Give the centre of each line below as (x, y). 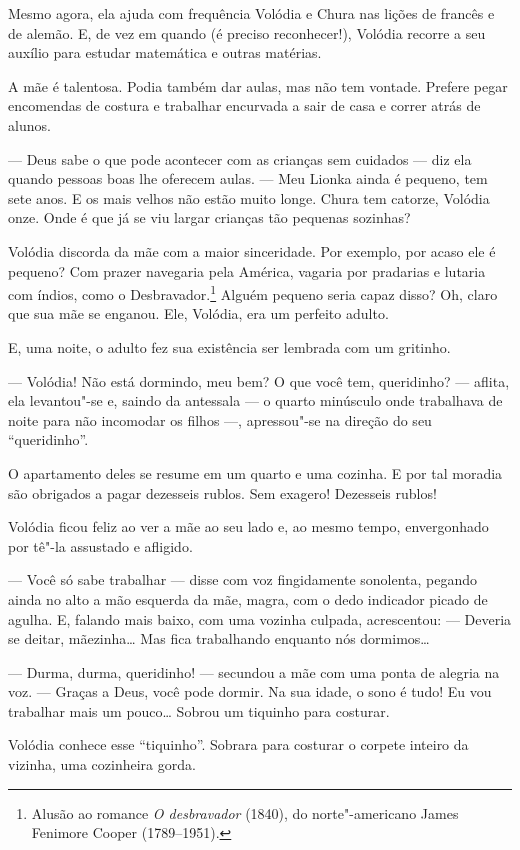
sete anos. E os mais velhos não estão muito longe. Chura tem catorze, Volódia (249, 197)
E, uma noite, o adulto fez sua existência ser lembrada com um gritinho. (229, 346)
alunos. (29, 124)
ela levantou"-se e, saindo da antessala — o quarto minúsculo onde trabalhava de (255, 400)
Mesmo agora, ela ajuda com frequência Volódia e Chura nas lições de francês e (251, 13)
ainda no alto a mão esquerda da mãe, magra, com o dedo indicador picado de (248, 598)
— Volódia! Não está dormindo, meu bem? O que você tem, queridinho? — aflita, (259, 380)
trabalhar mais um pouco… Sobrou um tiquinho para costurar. (199, 710)
